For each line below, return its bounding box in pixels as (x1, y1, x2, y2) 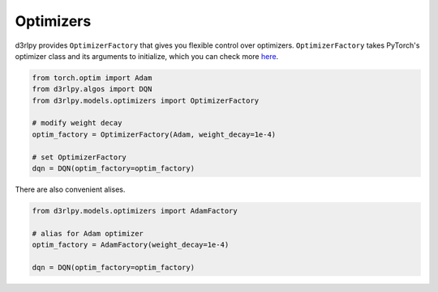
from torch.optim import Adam (32, 73, 152, 83)
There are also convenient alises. (15, 184, 126, 194)
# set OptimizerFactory (32, 152, 127, 162)
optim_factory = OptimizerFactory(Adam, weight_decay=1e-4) (32, 129, 277, 139)
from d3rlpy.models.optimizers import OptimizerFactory (32, 95, 260, 105)
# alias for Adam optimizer (32, 229, 144, 238)
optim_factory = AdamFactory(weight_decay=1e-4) (32, 240, 230, 250)
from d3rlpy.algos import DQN (32, 85, 152, 94)
